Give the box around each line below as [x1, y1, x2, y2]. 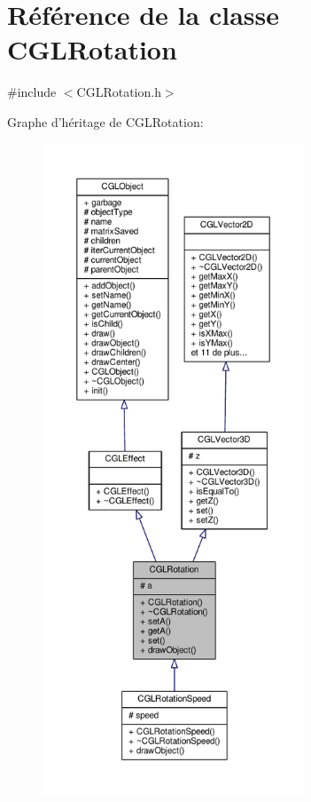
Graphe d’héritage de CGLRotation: [7, 112, 204, 131]
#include [7, 83, 57, 101]
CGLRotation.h [76, 83, 161, 101]
